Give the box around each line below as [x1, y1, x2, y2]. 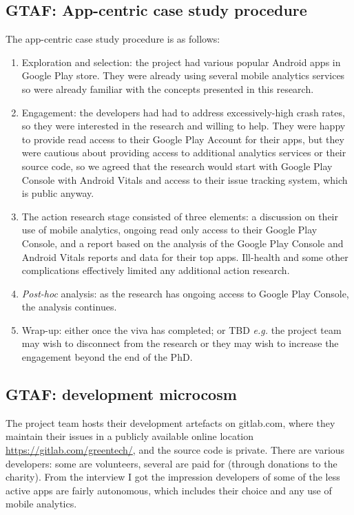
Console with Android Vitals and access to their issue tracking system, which [21, 172, 348, 187]
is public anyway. [21, 186, 94, 200]
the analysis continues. [21, 299, 117, 314]
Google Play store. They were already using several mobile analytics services [21, 68, 345, 83]
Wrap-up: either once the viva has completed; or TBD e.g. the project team [21, 322, 342, 337]
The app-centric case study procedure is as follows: [6, 32, 220, 46]
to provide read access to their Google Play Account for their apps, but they [21, 132, 344, 146]
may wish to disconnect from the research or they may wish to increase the [21, 336, 339, 350]
